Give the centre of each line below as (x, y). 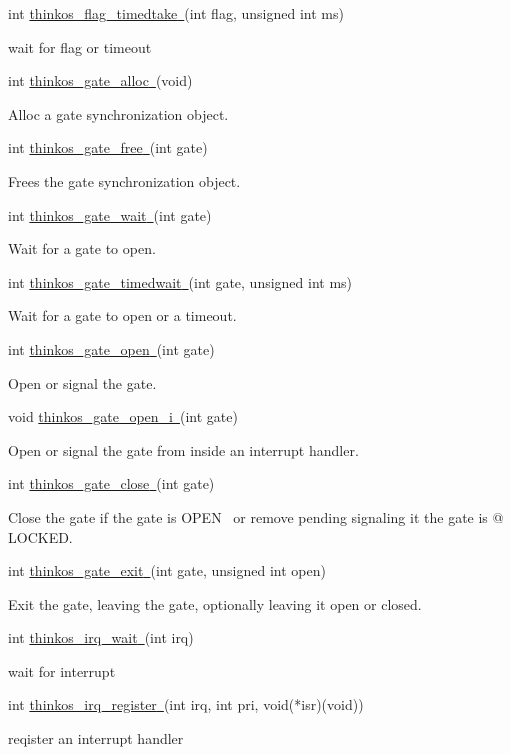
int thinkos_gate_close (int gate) (111, 483)
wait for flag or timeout (80, 46)
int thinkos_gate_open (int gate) (111, 348)
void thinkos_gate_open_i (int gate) (123, 416)
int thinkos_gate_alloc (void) (100, 80)
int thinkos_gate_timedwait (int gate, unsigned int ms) (180, 281)
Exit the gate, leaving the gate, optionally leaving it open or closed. (215, 603)
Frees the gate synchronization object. (124, 180)
